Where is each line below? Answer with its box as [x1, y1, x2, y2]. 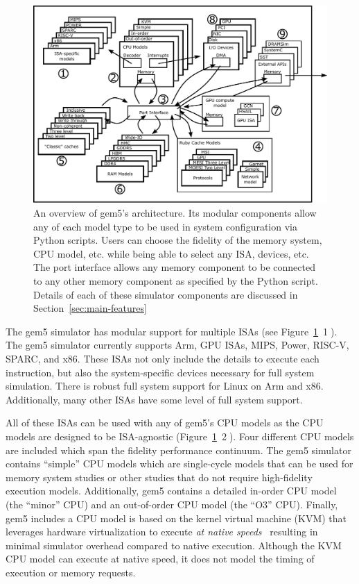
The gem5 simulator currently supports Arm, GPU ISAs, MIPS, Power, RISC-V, [6, 337, 349, 352]
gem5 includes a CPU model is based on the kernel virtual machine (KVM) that [6, 510, 347, 525]
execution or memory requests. [6, 565, 136, 579]
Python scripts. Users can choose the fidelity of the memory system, [33, 233, 322, 247]
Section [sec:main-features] [33, 301, 147, 315]
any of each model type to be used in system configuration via [33, 219, 297, 233]
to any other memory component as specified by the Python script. [33, 274, 318, 288]
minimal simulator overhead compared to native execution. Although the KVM [6, 537, 342, 552]
